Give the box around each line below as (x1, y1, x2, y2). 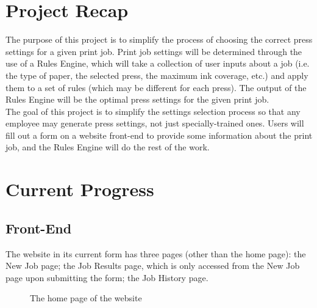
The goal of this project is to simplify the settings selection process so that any (5, 105, 301, 117)
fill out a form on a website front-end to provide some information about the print (5, 128, 313, 141)
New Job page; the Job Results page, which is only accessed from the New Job (5, 259, 300, 272)
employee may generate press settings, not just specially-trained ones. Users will (5, 117, 304, 130)
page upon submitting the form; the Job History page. (5, 271, 208, 284)
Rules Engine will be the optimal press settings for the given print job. (5, 93, 269, 106)
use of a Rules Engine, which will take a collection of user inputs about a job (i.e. (5, 57, 310, 70)
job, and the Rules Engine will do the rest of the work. (5, 141, 210, 153)
